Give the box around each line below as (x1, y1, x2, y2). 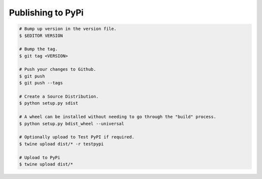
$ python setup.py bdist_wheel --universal (19, 121, 125, 126)
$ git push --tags (19, 80, 63, 86)
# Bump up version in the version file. (19, 26, 116, 31)
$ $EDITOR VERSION (19, 33, 63, 38)
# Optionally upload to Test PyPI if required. (19, 134, 134, 140)
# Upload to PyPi (19, 155, 61, 160)
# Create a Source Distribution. (19, 94, 99, 99)
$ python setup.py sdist (19, 101, 79, 106)
